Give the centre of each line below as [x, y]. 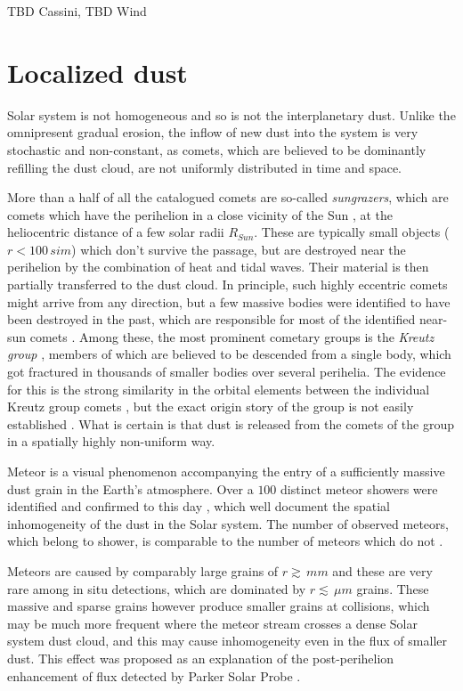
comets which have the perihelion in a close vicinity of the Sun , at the [200, 214]
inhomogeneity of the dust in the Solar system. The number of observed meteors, [228, 523]
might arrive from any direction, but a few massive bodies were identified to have [229, 301]
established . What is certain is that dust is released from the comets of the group [231, 423]
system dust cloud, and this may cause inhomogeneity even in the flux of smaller [227, 641]
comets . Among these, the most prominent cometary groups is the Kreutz [232, 336]
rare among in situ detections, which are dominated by [157, 588]
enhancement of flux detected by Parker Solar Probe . [154, 675]
